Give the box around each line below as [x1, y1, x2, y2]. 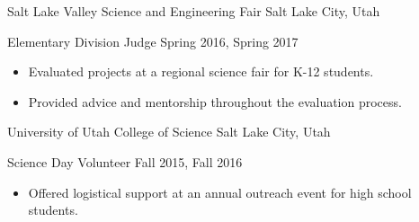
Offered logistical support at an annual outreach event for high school [28, 182, 412, 201]
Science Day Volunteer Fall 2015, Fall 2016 [7, 152, 243, 171]
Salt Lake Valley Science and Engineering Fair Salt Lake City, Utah [7, 2, 380, 20]
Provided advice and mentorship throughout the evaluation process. [28, 92, 402, 111]
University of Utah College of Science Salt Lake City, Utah [7, 122, 331, 141]
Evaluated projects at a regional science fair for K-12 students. [28, 62, 374, 81]
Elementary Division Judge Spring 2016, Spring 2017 [7, 31, 299, 50]
